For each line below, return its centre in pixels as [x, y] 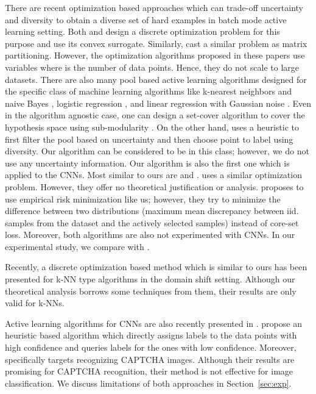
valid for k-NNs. [35, 303]
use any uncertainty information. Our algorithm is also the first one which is [147, 163]
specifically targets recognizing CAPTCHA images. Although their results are [150, 359]
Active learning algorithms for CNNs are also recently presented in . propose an [153, 323]
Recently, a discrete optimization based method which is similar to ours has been [156, 267]
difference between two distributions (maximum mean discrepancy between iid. [152, 211]
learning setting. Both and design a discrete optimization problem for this [142, 31]
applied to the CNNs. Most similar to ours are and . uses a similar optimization [153, 175]
